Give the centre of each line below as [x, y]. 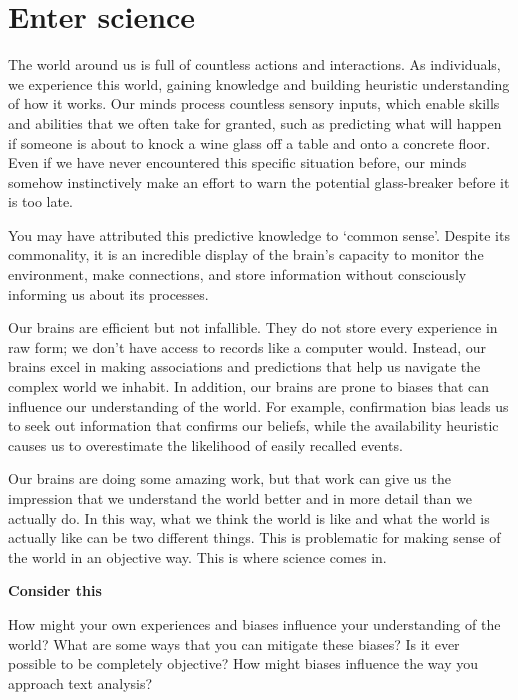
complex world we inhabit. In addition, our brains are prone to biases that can [249, 386]
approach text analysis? [80, 682]
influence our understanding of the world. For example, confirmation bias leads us [258, 405]
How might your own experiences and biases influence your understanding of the [254, 623]
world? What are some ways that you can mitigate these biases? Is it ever [234, 643]
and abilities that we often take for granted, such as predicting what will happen [255, 122]
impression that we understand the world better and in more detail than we [240, 498]
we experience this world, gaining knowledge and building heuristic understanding [259, 83]
